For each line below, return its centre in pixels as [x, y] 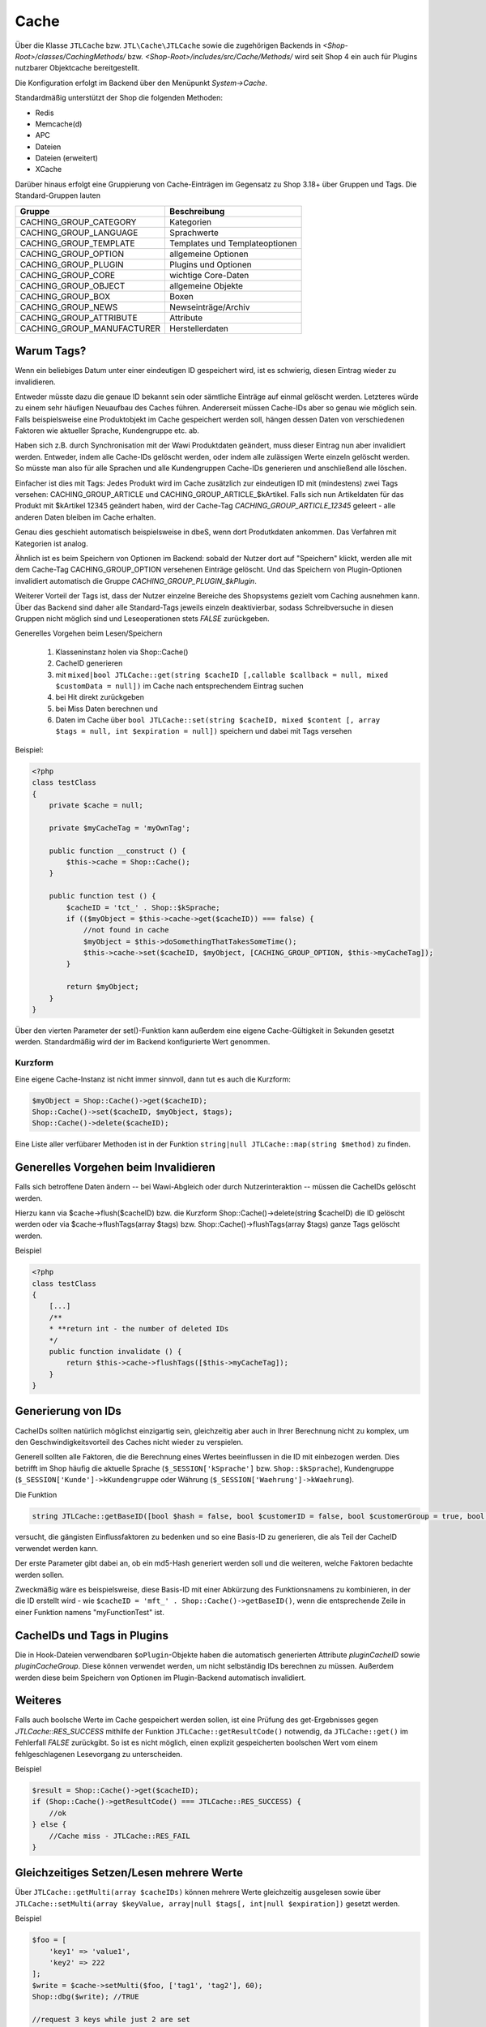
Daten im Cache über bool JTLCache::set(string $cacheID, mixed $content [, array [218, 720]
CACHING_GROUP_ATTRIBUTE [79, 318]
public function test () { [103, 896]
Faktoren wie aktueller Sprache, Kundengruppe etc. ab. [107, 431]
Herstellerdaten [199, 328]
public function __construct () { [117, 851]
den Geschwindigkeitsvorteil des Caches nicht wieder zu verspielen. [129, 1442]
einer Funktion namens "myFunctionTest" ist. [90, 1612]
